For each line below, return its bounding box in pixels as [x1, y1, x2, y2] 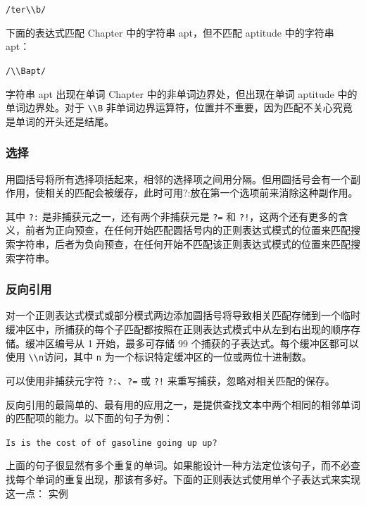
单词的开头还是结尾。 [15, 113, 114, 128]
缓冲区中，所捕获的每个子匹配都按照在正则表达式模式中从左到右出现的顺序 [6, 322, 351, 336]
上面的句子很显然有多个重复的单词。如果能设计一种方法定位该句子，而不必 [6, 458, 351, 473]
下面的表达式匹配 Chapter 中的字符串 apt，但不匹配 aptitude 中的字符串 [6, 25, 334, 39]
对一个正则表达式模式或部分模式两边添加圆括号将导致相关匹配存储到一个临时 [6, 308, 360, 323]
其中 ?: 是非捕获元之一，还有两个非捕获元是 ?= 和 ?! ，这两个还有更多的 [6, 208, 339, 223]
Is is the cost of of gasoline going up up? [6, 437, 217, 448]
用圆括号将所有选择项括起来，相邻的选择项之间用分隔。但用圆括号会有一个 [6, 171, 351, 186]
